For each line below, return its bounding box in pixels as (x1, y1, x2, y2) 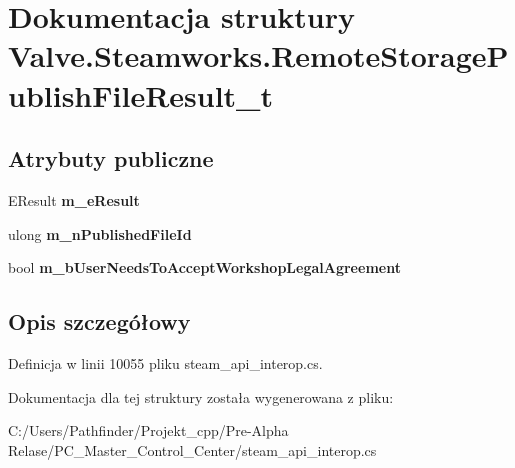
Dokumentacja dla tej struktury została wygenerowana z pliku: (8, 386, 394, 407)
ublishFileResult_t (8, 74, 273, 115)
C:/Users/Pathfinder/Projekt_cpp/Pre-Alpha (8, 420, 289, 441)
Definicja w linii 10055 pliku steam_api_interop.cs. (8, 352, 323, 373)
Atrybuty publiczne (8, 143, 214, 174)
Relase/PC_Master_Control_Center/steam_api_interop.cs (8, 439, 377, 460)
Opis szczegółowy (8, 306, 191, 337)
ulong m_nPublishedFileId (8, 223, 192, 244)
